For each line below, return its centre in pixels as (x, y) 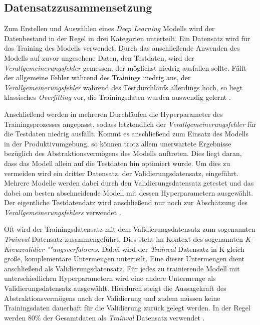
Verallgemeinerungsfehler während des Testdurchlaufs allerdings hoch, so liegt (123, 87)
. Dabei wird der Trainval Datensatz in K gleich (171, 249)
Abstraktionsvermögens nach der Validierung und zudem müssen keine (112, 298)
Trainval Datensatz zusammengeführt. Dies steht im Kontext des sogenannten (123, 239)
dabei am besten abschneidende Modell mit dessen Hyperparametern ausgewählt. (129, 192)
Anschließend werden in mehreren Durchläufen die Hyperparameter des (113, 114)
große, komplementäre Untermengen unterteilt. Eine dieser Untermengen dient (124, 259)
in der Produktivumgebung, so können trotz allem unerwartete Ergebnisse (118, 143)
